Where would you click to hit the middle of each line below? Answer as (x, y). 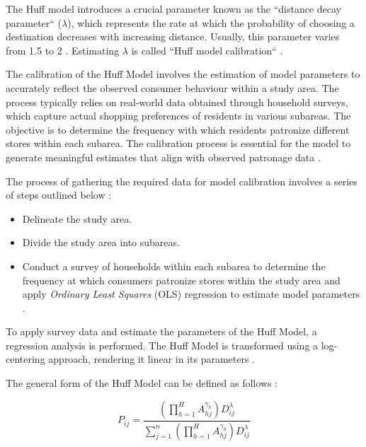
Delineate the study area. (77, 218)
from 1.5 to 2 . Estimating (63, 50)
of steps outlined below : (59, 195)
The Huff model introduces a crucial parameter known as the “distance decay (174, 8)
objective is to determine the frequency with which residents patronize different (178, 129)
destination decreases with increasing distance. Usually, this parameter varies (173, 36)
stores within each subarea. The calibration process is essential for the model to (178, 143)
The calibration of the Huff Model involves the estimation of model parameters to (183, 74)
